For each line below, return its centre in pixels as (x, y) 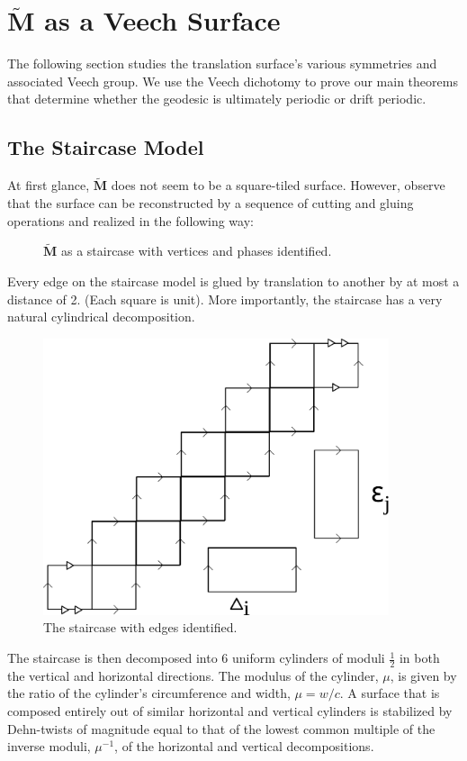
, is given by (423, 675)
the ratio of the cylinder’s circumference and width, (149, 693)
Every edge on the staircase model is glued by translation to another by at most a (233, 281)
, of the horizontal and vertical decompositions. (244, 746)
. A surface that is (390, 693)
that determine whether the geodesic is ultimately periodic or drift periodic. (217, 99)
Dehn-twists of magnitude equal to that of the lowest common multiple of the (221, 728)
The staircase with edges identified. (140, 627)
